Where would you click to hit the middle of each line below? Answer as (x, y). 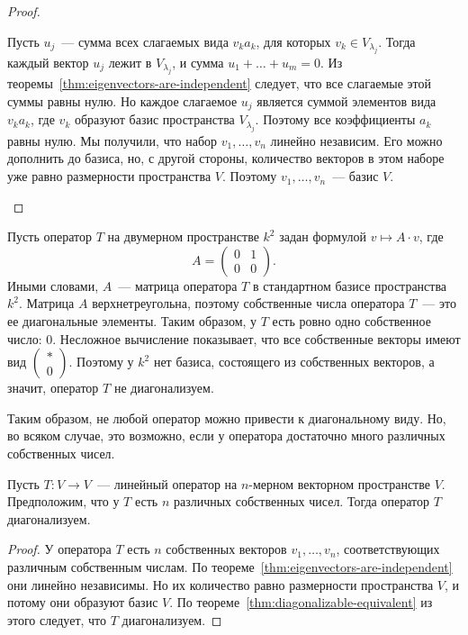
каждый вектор (48, 62)
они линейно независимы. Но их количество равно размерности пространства (220, 584)
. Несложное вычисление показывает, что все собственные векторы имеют (256, 338)
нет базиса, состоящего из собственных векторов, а (294, 362)
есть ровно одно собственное (351, 321)
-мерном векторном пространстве (339, 483)
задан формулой (323, 236)
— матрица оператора (178, 285)
